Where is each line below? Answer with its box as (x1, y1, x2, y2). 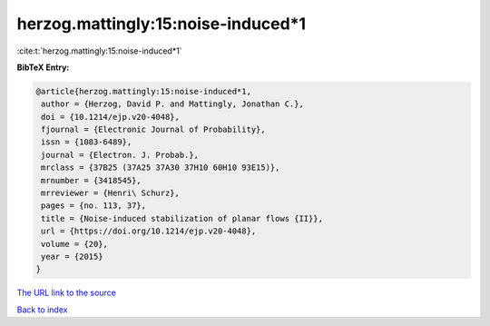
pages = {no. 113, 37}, (41, 201, 147, 211)
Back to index (16, 304, 68, 315)
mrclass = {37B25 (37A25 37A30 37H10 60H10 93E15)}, (41, 163, 280, 173)
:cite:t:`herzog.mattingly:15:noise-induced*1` (16, 45, 182, 56)
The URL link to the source (16, 287, 117, 299)
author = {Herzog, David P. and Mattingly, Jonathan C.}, (41, 99, 304, 109)
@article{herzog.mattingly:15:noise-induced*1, (35, 86, 251, 96)
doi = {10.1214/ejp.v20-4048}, (41, 112, 181, 122)
